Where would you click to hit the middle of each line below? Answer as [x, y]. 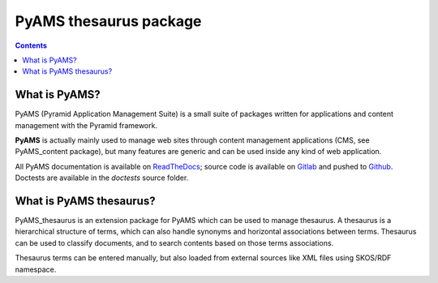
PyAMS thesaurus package [108, 21]
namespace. [36, 269]
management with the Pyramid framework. [86, 125]
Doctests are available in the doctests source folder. [102, 178]
